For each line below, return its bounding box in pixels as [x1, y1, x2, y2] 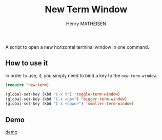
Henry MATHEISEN [66, 21, 107, 27]
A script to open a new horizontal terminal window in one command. [5, 44, 150, 50]
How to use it [5, 59, 48, 68]
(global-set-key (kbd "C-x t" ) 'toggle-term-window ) [5, 91, 120, 97]
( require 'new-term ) [5, 82, 50, 88]
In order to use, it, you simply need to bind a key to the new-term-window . [5, 72, 157, 78]
